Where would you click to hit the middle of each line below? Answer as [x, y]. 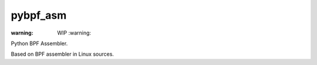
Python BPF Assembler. [39, 43]
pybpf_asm [39, 15]
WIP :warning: [74, 33]
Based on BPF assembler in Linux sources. [63, 54]
